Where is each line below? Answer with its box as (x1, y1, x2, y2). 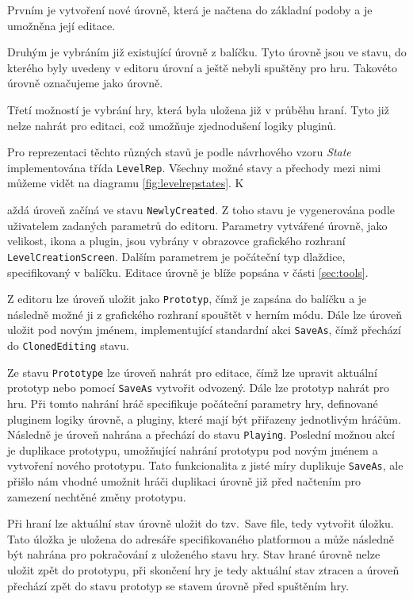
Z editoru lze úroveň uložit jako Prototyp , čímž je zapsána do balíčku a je (7, 290, 367, 307)
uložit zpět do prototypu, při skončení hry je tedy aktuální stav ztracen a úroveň (7, 562, 400, 578)
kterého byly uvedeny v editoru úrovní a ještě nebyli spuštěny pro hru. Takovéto (7, 59, 398, 75)
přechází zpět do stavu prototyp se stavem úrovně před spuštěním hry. (7, 577, 350, 593)
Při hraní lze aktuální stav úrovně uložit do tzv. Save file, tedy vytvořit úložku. (7, 515, 394, 532)
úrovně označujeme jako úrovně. (7, 75, 163, 91)
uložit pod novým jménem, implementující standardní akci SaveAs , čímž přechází (7, 321, 401, 338)
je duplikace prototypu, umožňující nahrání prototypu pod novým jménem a (7, 441, 378, 458)
